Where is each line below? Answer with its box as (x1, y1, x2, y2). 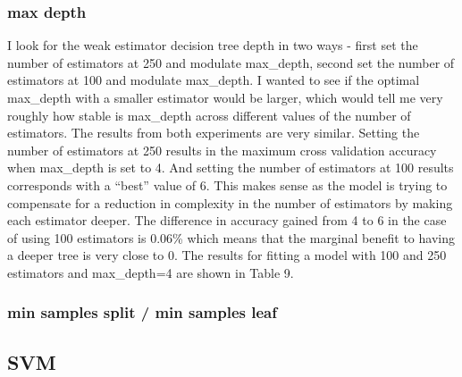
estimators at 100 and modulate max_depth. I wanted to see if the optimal (7, 71, 420, 89)
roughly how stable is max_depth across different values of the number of (7, 105, 411, 124)
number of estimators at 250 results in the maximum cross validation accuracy (7, 140, 437, 159)
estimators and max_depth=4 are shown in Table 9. (7, 263, 294, 281)
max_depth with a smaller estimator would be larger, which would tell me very (7, 88, 443, 106)
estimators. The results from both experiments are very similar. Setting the (7, 123, 420, 142)
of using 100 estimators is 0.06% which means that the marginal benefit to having (7, 228, 455, 247)
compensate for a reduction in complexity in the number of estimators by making (7, 193, 453, 212)
